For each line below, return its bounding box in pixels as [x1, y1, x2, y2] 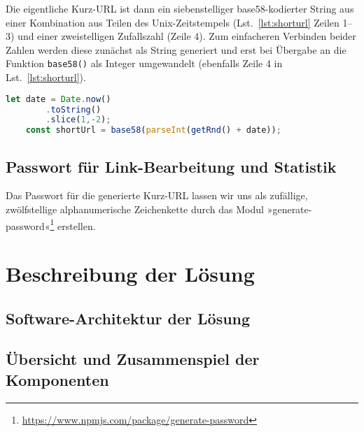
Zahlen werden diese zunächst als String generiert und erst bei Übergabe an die [6, 42, 346, 57]
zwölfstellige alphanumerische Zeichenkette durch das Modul [6, 201, 264, 216]
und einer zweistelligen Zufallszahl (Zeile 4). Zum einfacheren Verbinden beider [17, 29, 356, 43]
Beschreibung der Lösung [6, 259, 255, 287]
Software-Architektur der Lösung [6, 307, 251, 329]
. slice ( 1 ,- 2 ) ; [45, 115, 111, 125]
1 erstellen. [50, 216, 96, 233]
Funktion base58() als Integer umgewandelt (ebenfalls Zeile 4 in [6, 56, 283, 71]
